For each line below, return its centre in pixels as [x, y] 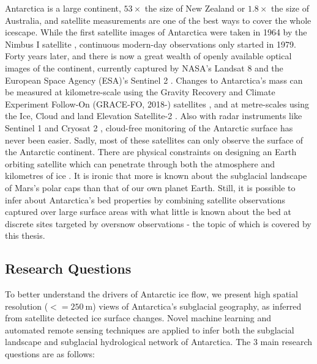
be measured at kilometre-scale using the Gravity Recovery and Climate [140, 92]
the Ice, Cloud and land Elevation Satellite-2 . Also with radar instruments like [154, 116]
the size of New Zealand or [195, 8]
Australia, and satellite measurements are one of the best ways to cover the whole [158, 20]
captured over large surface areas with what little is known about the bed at [148, 212]
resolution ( [27, 306]
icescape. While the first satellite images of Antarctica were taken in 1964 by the [156, 32]
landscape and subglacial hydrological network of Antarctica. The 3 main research [159, 342]
